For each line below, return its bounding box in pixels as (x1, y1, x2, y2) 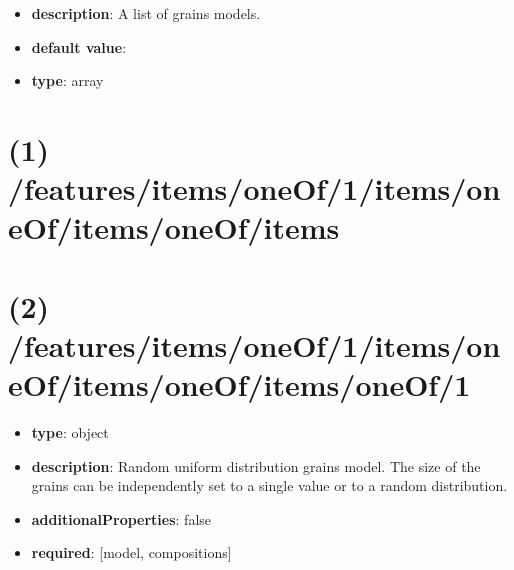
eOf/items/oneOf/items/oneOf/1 (8, 364, 471, 405)
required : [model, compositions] (31, 542, 232, 563)
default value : (31, 36, 127, 57)
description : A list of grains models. (31, 3, 261, 23)
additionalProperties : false (31, 508, 212, 529)
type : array (31, 70, 104, 91)
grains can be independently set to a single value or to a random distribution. (31, 475, 508, 496)
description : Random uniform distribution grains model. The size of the (31, 455, 481, 476)
